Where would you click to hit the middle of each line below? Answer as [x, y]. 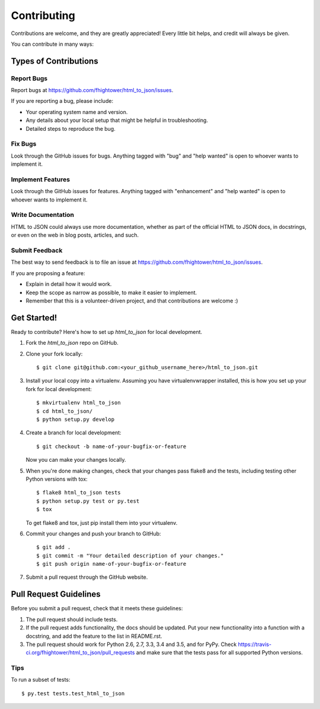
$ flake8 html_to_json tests [79, 493]
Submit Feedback [37, 251]
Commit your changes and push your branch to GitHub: [93, 533]
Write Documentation [42, 215]
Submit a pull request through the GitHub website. [87, 577]
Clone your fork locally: [54, 354]
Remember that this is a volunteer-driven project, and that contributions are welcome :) [132, 301]
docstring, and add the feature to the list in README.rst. [94, 636]
